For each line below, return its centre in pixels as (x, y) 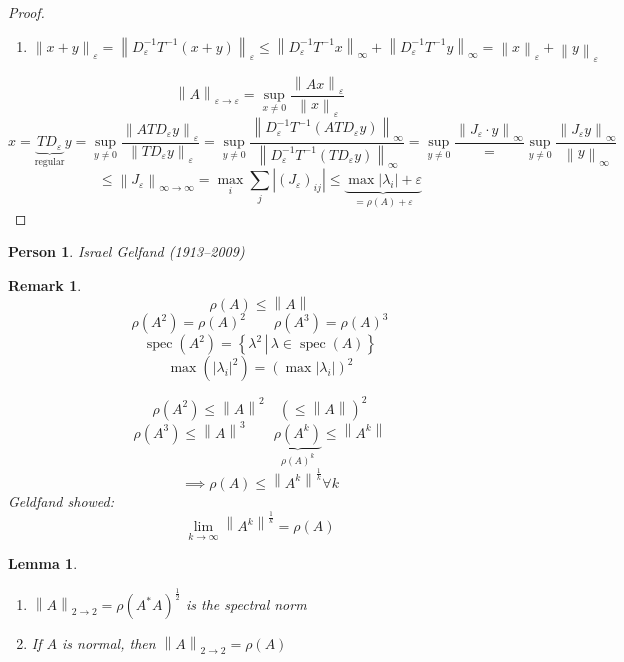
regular (49, 162)
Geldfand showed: (61, 500)
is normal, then (109, 643)
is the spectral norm (246, 604)
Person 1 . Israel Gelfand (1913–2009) (126, 251)
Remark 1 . (45, 284)
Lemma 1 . (43, 563)
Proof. (26, 12)
